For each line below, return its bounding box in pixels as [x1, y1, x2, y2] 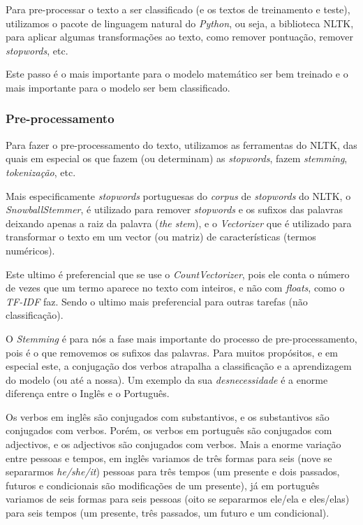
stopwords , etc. [6, 43, 68, 57]
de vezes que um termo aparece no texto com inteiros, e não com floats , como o [6, 280, 345, 295]
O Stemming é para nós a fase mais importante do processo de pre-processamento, [6, 331, 357, 345]
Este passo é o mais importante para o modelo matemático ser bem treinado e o [6, 66, 348, 81]
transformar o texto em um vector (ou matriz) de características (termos [6, 229, 316, 244]
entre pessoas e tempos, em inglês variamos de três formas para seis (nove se [6, 450, 332, 465]
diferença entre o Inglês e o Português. [6, 386, 170, 401]
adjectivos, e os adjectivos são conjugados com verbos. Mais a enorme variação [6, 437, 341, 452]
